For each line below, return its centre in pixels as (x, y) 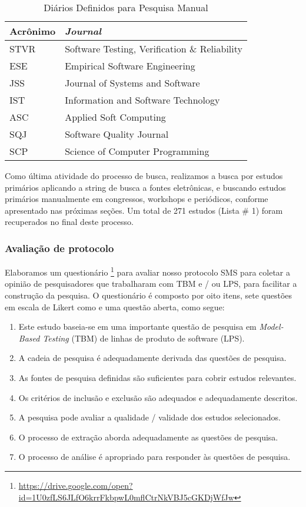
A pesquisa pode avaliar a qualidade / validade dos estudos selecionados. (149, 417)
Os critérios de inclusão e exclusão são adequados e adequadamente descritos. (158, 397)
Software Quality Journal (117, 134)
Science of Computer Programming (137, 151)
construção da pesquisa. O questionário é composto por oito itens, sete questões (149, 295)
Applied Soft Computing (115, 117)
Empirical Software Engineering (130, 66)
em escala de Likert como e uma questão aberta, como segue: (115, 306)
